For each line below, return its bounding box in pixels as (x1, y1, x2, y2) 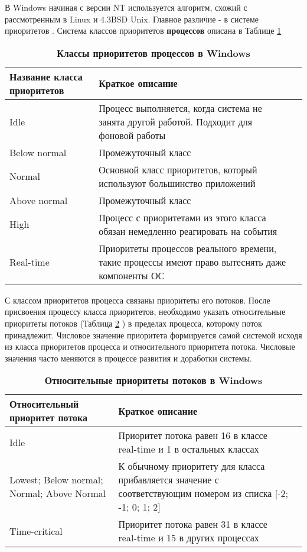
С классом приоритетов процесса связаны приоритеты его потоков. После (5, 293, 270, 306)
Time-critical (9, 524, 63, 538)
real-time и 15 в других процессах (118, 531, 259, 545)
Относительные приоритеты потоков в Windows (44, 373, 263, 388)
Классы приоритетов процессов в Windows (57, 46, 250, 60)
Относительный (9, 397, 79, 411)
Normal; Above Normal (9, 486, 106, 501)
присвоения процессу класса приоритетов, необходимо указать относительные (5, 305, 286, 318)
